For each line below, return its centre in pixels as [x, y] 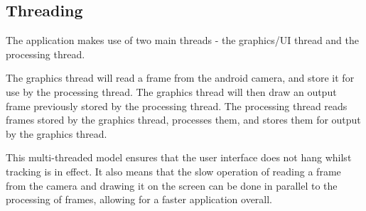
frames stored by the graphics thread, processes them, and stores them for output [183, 120]
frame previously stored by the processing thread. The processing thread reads [177, 105]
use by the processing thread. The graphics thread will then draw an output [171, 91]
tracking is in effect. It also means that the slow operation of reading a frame [173, 171]
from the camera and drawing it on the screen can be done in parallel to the [172, 185]
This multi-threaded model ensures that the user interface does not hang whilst [179, 157]
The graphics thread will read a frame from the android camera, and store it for [180, 78]
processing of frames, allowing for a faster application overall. [139, 199]
